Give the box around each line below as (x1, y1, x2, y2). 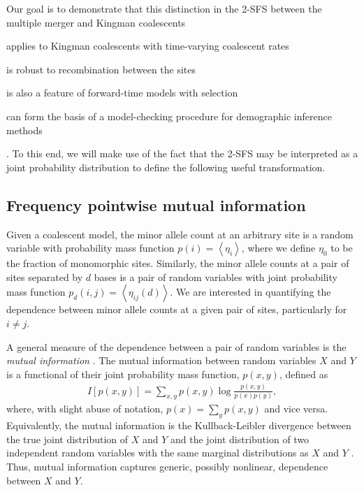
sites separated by (6, 269, 83, 284)
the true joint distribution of (6, 431, 129, 446)
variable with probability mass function (6, 240, 175, 255)
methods (6, 122, 43, 137)
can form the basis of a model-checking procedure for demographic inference (6, 108, 332, 123)
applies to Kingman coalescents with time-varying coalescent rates (6, 38, 289, 53)
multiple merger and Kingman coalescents (6, 15, 186, 29)
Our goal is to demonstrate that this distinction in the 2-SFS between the (6, 1, 322, 15)
